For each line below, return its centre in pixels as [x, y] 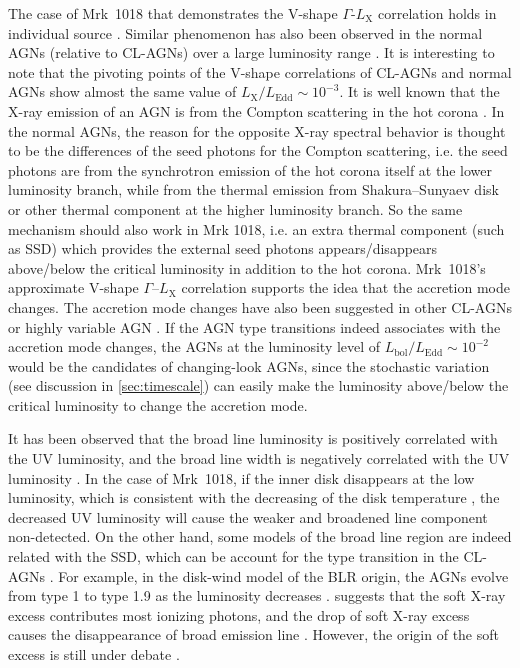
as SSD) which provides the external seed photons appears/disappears [223, 248]
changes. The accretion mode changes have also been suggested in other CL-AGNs [260, 306]
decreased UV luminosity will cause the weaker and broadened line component [248, 516]
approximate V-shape [73, 287]
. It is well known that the [419, 91]
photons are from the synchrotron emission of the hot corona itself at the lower [250, 169]
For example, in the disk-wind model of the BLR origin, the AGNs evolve [283, 575]
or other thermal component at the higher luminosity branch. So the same [235, 208]
